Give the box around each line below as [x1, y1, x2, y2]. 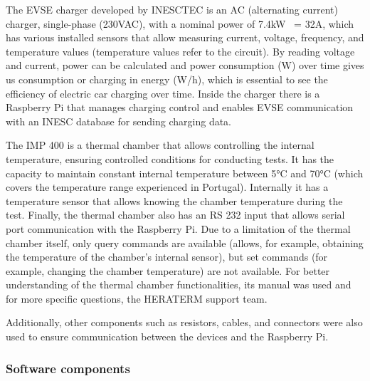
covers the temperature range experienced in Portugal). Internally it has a [6, 179, 329, 194]
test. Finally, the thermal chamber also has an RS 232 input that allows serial [6, 207, 345, 222]
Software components [6, 359, 130, 377]
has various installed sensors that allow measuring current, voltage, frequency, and [6, 30, 364, 45]
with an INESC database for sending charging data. [6, 113, 232, 128]
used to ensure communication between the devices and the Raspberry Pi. [6, 329, 329, 344]
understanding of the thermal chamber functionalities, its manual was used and [6, 277, 351, 292]
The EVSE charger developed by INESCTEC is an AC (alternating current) [6, 2, 338, 16]
